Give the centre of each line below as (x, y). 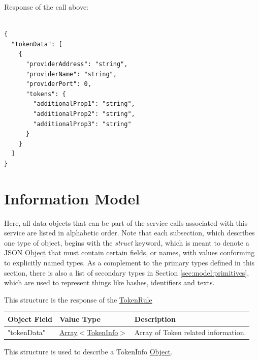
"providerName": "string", (71, 74)
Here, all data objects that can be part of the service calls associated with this (126, 222)
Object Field (30, 319)
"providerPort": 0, (58, 84)
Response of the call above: (46, 7)
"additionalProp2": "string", (84, 114)
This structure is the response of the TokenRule (78, 299)
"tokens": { (46, 94)
